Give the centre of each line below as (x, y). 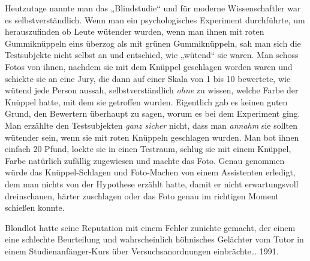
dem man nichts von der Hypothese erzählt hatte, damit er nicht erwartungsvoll (152, 183)
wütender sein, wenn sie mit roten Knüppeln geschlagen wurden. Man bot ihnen (152, 137)
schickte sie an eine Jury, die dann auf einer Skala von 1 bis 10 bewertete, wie (148, 78)
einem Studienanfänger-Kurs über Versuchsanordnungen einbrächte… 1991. (142, 251)
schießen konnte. (35, 207)
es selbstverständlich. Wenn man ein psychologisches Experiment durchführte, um (155, 19)
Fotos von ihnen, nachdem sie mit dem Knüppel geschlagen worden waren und (149, 66)
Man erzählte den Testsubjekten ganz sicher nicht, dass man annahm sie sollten (151, 125)
